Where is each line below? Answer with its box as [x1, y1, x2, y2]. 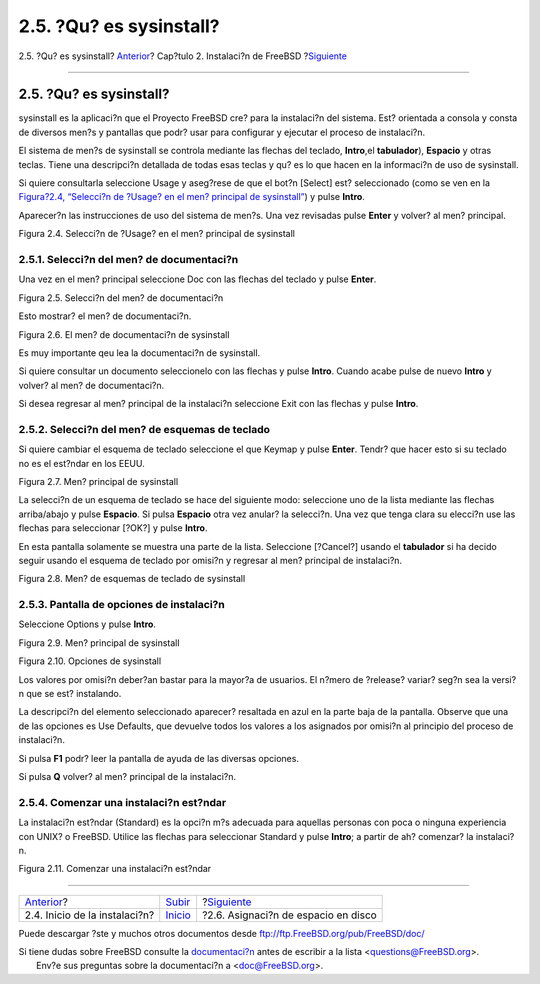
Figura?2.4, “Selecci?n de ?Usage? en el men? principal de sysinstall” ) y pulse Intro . [18, 191, 365, 203]
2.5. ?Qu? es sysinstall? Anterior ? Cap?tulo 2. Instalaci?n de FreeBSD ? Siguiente [18, 50, 347, 62]
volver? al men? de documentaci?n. [18, 379, 165, 391]
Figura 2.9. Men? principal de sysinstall [18, 636, 180, 649]
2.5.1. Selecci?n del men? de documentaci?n [18, 252, 239, 266]
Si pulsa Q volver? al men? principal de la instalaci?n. [18, 770, 237, 782]
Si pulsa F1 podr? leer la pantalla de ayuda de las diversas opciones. [18, 752, 300, 764]
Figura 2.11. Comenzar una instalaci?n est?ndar [18, 863, 212, 875]
